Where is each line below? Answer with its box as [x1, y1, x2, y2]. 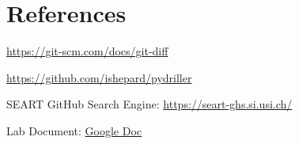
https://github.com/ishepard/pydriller [6, 69, 192, 85]
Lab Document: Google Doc [6, 122, 142, 138]
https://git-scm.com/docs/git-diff [6, 43, 168, 59]
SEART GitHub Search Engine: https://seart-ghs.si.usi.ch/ [6, 96, 293, 112]
